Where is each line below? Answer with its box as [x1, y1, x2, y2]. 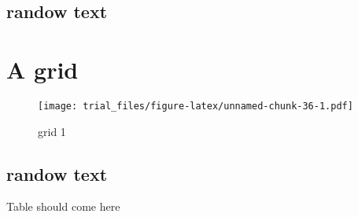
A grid [6, 53, 79, 85]
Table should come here [6, 198, 120, 215]
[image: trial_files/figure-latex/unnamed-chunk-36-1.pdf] [38, 100, 353, 112]
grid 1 [38, 123, 66, 139]
